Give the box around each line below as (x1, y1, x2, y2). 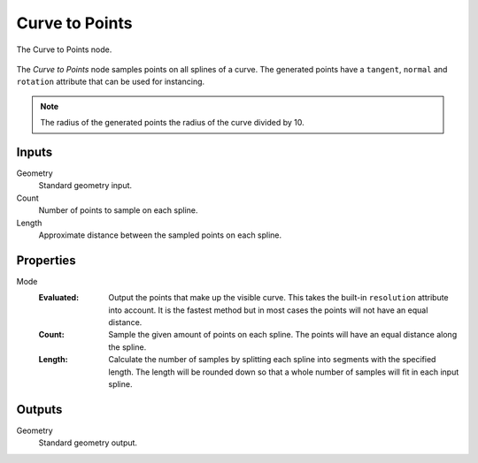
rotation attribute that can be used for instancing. (16, 76, 205, 87)
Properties (16, 253, 76, 268)
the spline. (108, 341, 147, 353)
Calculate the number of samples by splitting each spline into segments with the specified (108, 354, 436, 365)
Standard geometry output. (38, 437, 137, 448)
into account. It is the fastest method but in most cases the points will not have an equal (108, 305, 428, 315)
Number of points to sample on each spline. (38, 205, 198, 216)
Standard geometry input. (38, 180, 133, 191)
